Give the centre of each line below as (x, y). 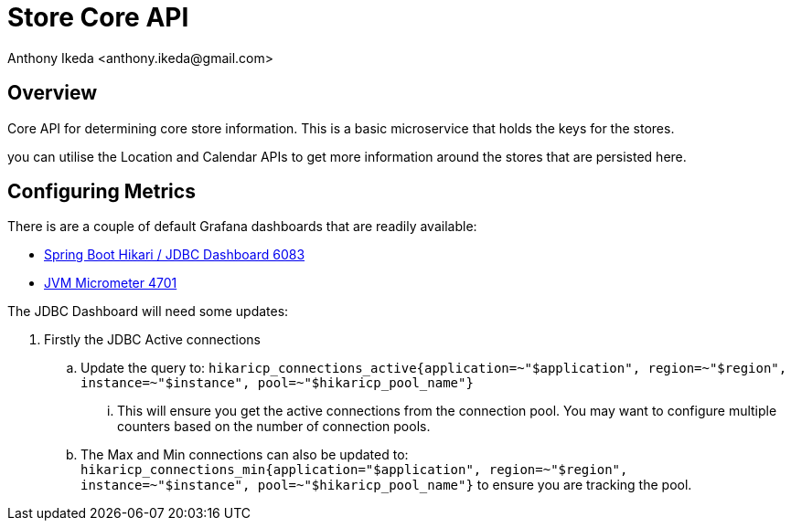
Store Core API (98, 17)
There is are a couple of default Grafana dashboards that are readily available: (242, 227)
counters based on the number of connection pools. (274, 427)
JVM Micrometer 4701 (111, 283)
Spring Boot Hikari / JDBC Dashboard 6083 (175, 255)
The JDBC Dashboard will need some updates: (148, 312)
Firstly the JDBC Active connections (152, 340)
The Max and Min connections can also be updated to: (245, 455)
